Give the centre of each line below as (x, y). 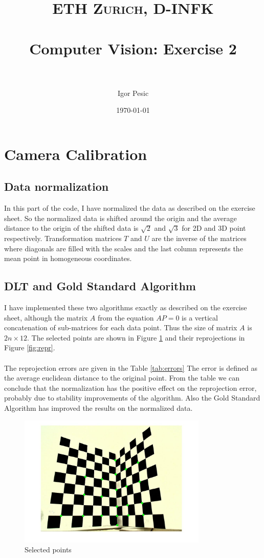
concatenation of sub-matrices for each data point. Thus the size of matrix (121, 327)
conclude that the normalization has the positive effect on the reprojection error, (130, 387)
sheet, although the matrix (46, 317)
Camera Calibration (76, 154)
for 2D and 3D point (214, 228)
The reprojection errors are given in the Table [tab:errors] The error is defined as (131, 367)
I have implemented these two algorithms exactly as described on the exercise (126, 307)
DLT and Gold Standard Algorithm (100, 286)
